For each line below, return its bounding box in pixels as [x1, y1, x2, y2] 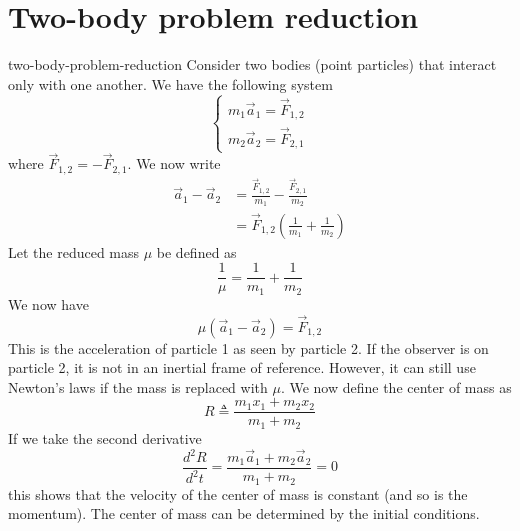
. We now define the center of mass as [280, 376, 512, 397]
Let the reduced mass [8, 241, 140, 262]
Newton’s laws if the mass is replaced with [8, 376, 268, 397]
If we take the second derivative [8, 427, 202, 448]
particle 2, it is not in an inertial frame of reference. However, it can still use [8, 357, 476, 378]
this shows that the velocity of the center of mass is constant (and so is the [8, 483, 468, 504]
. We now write [127, 153, 221, 174]
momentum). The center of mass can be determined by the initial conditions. [8, 503, 480, 524]
